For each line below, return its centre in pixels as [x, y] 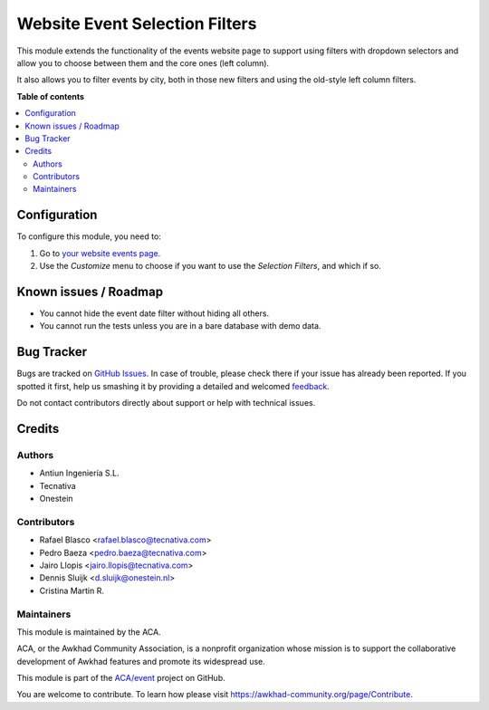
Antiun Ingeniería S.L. [79, 473]
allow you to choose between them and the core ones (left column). [143, 62]
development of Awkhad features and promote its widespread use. [141, 661]
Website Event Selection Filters [137, 24]
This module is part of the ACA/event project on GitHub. [121, 678]
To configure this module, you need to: [89, 236]
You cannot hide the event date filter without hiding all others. [154, 313]
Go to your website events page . [100, 253]
